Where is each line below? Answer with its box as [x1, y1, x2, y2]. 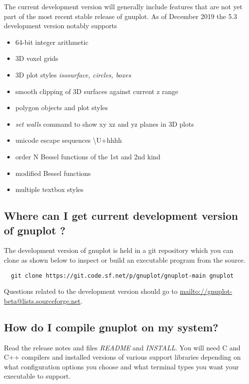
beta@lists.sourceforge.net [4, 295, 81, 306]
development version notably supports [4, 20, 117, 31]
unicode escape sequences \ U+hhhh [15, 135, 122, 145]
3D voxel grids [15, 53, 58, 63]
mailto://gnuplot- [179, 286, 232, 296]
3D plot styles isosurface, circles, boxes [15, 69, 131, 79]
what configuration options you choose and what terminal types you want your [4, 361, 239, 371]
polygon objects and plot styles [15, 102, 108, 113]
